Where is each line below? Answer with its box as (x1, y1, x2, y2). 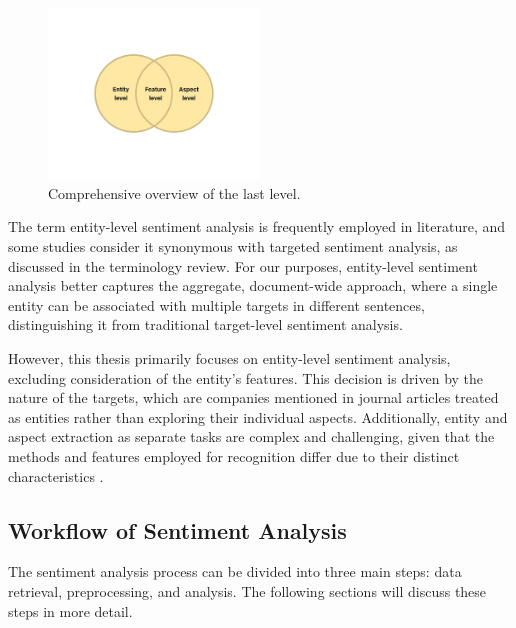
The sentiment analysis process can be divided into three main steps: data (8, 561, 462, 582)
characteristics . (8, 465, 104, 486)
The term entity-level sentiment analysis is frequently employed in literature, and (8, 216, 506, 237)
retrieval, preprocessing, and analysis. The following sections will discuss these (8, 580, 487, 601)
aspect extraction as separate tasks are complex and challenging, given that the (8, 426, 495, 447)
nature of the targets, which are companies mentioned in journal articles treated (8, 387, 499, 408)
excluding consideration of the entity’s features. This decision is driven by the (8, 367, 484, 388)
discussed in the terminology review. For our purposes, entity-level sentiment (8, 255, 478, 276)
